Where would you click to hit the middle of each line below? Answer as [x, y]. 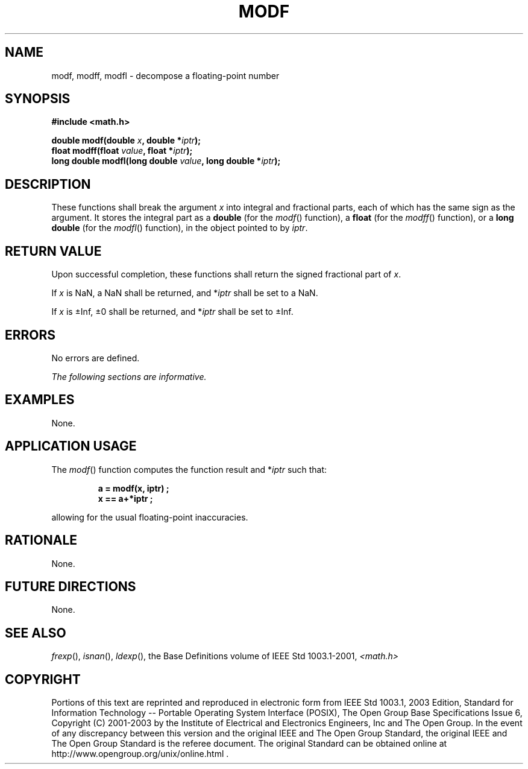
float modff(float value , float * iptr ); [122, 151]
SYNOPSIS [38, 99]
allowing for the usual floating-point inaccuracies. [150, 517]
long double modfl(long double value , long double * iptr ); [166, 161]
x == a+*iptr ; [125, 498]
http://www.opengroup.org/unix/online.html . [140, 754]
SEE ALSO [36, 633]
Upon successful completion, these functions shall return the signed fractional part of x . [226, 274]
